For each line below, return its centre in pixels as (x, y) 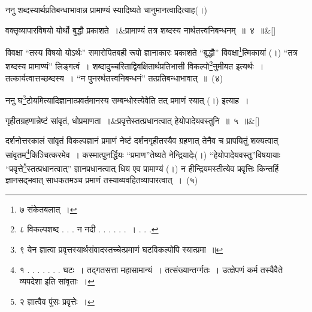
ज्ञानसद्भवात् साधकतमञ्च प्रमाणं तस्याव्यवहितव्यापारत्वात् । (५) (102, 180)
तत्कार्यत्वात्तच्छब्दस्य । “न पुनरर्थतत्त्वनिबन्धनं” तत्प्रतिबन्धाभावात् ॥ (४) (114, 78)
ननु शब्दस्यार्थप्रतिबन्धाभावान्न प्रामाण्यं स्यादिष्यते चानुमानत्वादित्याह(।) (106, 10)
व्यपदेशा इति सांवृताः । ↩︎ (57, 281)
